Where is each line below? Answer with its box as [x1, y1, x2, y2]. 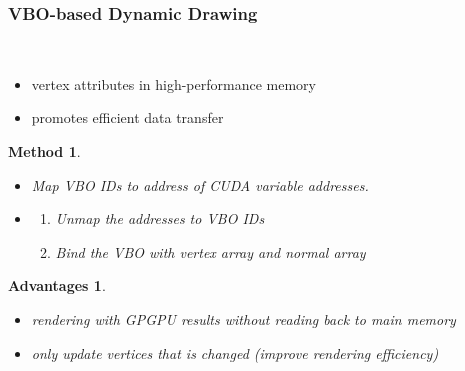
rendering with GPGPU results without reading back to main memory [31, 308, 456, 329]
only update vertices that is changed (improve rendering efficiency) [31, 342, 439, 363]
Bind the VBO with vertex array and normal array [55, 241, 366, 262]
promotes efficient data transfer [31, 107, 224, 128]
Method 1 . [8, 141, 81, 161]
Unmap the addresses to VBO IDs [55, 208, 265, 229]
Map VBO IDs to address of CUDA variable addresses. [31, 174, 369, 195]
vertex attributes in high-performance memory [31, 73, 316, 94]
